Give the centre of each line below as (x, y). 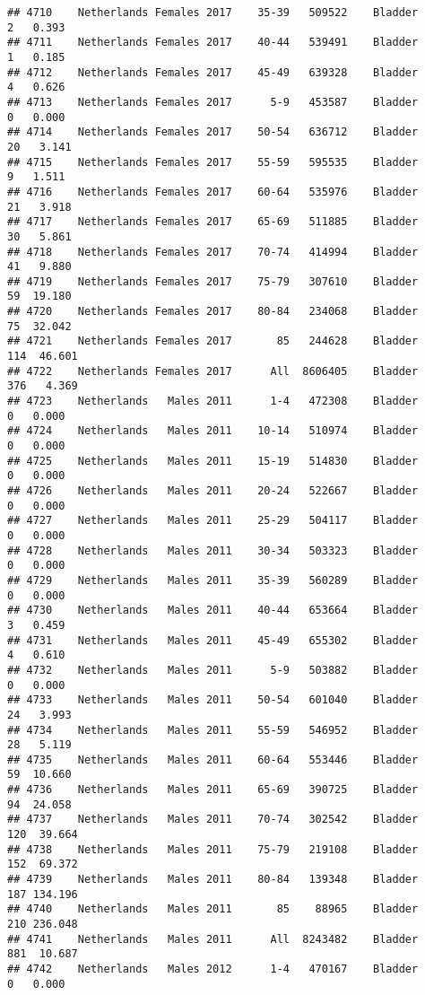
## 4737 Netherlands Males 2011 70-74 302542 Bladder (213, 820)
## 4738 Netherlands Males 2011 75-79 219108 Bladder (213, 849)
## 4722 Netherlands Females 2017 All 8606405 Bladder (213, 371)
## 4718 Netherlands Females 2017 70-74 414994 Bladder (213, 252)
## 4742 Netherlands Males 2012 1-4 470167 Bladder (213, 969)
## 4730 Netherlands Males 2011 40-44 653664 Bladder (213, 611)
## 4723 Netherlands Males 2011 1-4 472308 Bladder (213, 401)
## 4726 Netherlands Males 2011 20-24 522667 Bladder (213, 491)
